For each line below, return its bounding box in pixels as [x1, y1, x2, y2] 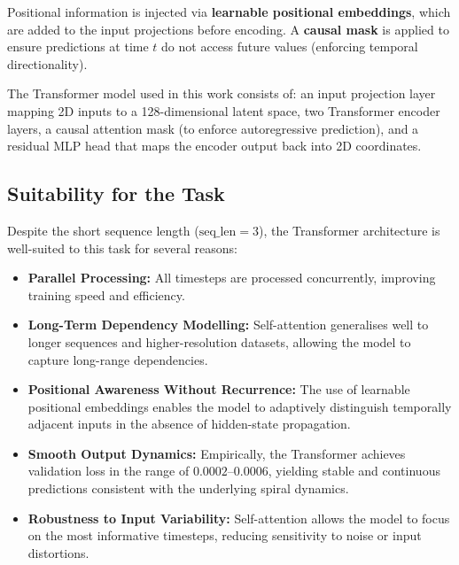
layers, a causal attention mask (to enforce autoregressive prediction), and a [7, 119, 419, 137]
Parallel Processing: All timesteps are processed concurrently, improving [27, 268, 436, 287]
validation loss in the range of [27, 461, 190, 480]
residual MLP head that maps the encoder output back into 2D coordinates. [7, 136, 422, 155]
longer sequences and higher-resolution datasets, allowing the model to [27, 332, 411, 351]
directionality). [7, 54, 88, 73]
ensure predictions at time [7, 37, 149, 56]
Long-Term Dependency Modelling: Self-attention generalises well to [27, 315, 429, 334]
